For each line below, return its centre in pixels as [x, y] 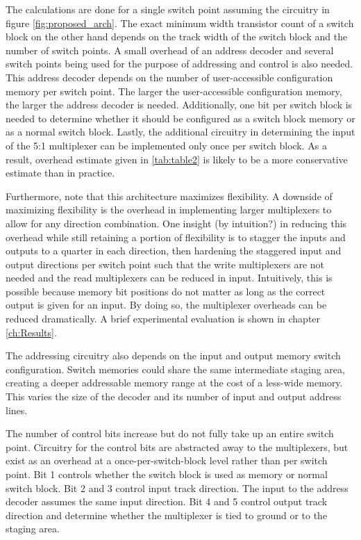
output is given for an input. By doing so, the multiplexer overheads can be [166, 305]
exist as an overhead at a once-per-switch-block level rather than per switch [167, 460]
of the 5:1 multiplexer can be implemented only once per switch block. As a [166, 145]
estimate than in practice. [60, 173]
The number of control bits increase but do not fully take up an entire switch [170, 433]
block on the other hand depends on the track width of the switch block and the [177, 36]
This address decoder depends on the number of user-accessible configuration [169, 77]
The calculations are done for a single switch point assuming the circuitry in [168, 9]
